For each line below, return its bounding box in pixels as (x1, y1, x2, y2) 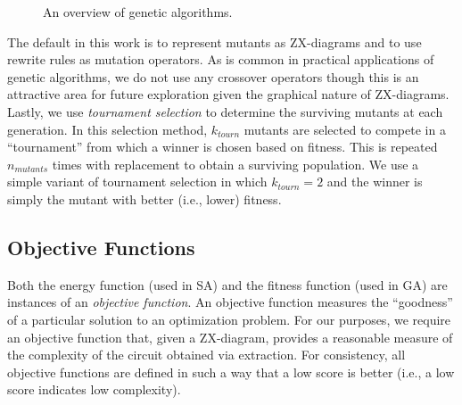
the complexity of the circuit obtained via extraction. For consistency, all (7, 345, 406, 364)
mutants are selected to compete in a (243, 120, 446, 138)
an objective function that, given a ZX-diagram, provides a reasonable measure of (7, 327, 453, 346)
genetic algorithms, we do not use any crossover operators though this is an (7, 67, 419, 86)
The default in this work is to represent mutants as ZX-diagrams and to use (7, 32, 422, 51)
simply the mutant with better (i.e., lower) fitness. (7, 189, 282, 208)
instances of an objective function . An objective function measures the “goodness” (7, 293, 453, 311)
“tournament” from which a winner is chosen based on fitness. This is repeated (7, 137, 438, 156)
